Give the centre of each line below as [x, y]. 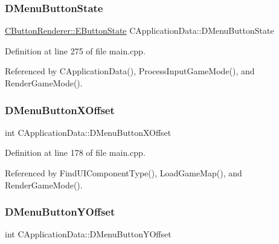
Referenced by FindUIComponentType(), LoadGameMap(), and [123, 173]
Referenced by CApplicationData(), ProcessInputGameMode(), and [130, 71]
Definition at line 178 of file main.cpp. [75, 152]
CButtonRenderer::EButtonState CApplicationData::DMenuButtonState [139, 30]
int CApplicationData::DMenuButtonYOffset [88, 234]
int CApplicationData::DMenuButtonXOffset [88, 132]
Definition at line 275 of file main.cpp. [75, 50]
